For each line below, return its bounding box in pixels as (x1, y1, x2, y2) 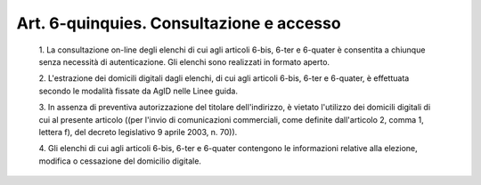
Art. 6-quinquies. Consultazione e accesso (16, 13, 342, 33)
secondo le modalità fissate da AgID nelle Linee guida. (38, 85, 238, 96)
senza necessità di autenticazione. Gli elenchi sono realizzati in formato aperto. (38, 56, 330, 67)
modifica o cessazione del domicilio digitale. (38, 156, 202, 166)
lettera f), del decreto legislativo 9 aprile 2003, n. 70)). (38, 126, 238, 137)
